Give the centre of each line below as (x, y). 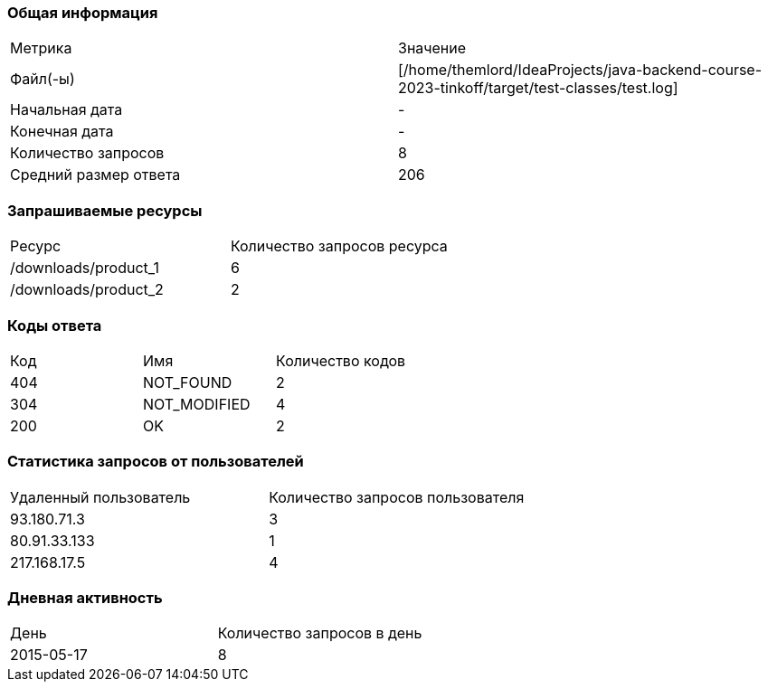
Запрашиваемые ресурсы (105, 210)
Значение (432, 48)
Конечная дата (62, 132)
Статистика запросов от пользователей (156, 462)
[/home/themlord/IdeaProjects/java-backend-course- (580, 70)
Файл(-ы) (43, 79)
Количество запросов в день (320, 633)
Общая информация (83, 13)
